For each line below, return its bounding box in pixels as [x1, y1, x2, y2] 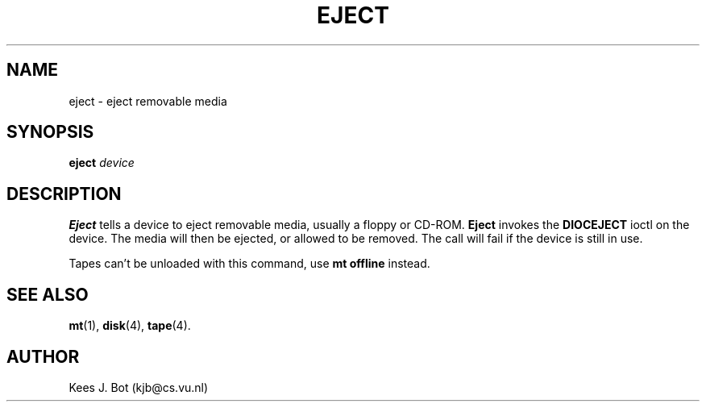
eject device [69, 156, 135, 170]
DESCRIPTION [6, 183, 122, 204]
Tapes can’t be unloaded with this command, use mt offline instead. [69, 256, 430, 271]
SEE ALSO [6, 284, 89, 305]
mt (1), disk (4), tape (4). [69, 318, 191, 333]
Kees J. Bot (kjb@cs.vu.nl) [69, 380, 209, 394]
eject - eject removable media [69, 94, 227, 108]
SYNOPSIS [6, 122, 94, 143]
